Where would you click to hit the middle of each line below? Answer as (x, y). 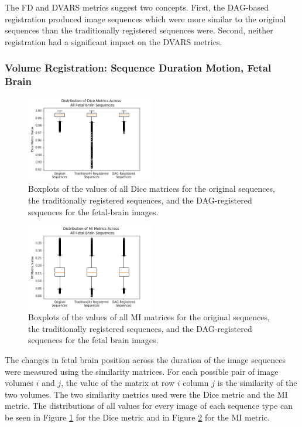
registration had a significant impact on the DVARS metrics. (114, 41)
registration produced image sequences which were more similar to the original (145, 18)
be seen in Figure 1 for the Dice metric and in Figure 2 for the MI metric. (137, 417)
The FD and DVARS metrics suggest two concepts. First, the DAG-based (137, 7)
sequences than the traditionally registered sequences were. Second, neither (139, 30)
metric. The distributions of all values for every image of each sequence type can (149, 406)
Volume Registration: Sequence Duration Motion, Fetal (138, 68)
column (196, 383)
